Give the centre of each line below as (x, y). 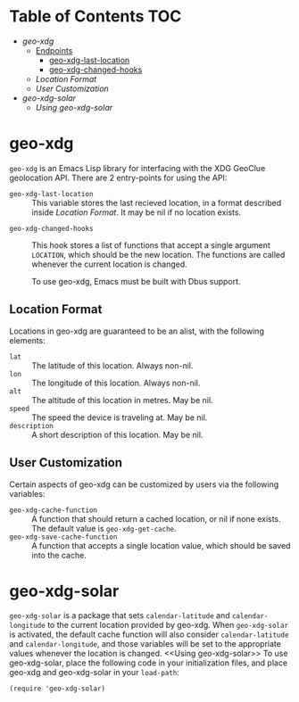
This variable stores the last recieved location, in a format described (157, 202)
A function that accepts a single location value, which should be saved (161, 545)
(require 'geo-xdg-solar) (57, 689)
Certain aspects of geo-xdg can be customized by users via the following (144, 484)
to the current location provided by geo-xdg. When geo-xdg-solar (168, 625)
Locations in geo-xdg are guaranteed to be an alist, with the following (137, 331)
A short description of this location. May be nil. (117, 434)
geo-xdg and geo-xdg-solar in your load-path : (95, 673)
